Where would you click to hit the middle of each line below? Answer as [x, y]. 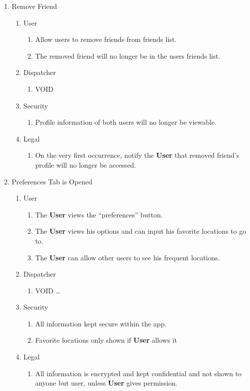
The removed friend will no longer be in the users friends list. [128, 55]
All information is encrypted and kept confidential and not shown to [138, 373]
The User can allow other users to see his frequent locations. [127, 257]
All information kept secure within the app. [101, 323]
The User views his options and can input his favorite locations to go [141, 231]
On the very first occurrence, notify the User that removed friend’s [137, 155]
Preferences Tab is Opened [52, 181]
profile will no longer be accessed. [86, 164]
